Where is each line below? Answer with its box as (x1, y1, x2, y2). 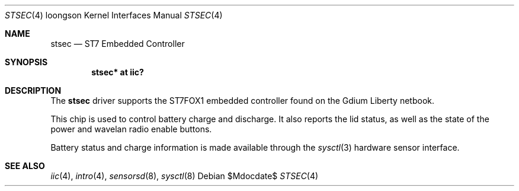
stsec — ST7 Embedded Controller (50, 39, 185, 49)
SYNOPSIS (5, 57, 48, 67)
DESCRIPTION (5, 85, 62, 95)
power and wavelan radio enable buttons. (50, 124, 212, 134)
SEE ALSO (5, 161, 45, 171)
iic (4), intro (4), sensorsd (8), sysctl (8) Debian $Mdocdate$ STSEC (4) (50, 171, 319, 181)
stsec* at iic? (91, 67, 144, 77)
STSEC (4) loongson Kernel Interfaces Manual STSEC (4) (5, 10, 223, 20)
